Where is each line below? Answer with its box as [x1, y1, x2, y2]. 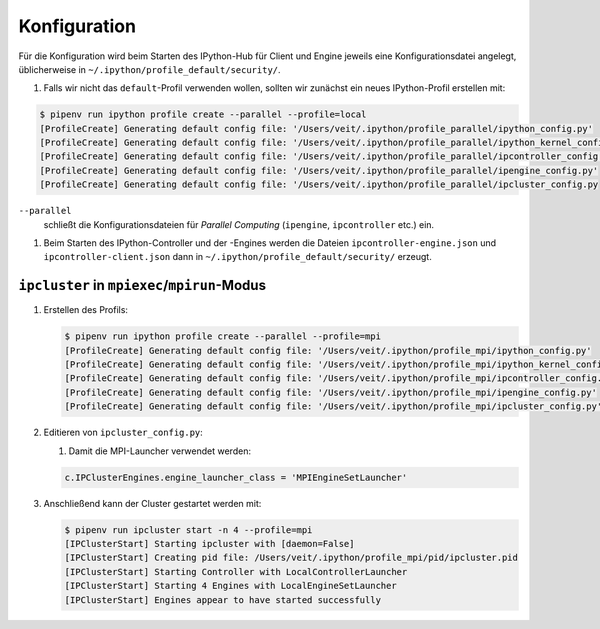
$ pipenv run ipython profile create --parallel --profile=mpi [64, 331, 382, 342]
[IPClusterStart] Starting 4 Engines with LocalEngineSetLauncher [64, 580, 397, 592]
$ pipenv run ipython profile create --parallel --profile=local [39, 109, 367, 120]
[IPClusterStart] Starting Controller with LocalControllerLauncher [64, 566, 408, 577]
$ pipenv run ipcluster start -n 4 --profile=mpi [64, 524, 313, 535]
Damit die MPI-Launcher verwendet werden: [68, 445, 252, 457]
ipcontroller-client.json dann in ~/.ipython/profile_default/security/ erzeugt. [43, 251, 432, 263]
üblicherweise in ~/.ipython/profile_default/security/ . [18, 63, 281, 75]
